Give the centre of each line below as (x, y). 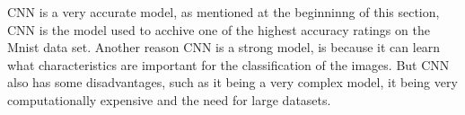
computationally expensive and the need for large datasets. (169, 99)
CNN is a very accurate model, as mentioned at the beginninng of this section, (224, 12)
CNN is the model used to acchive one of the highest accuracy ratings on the (219, 29)
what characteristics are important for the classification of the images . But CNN (228, 64)
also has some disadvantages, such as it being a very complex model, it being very (232, 82)
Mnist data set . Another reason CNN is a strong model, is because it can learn (224, 47)
